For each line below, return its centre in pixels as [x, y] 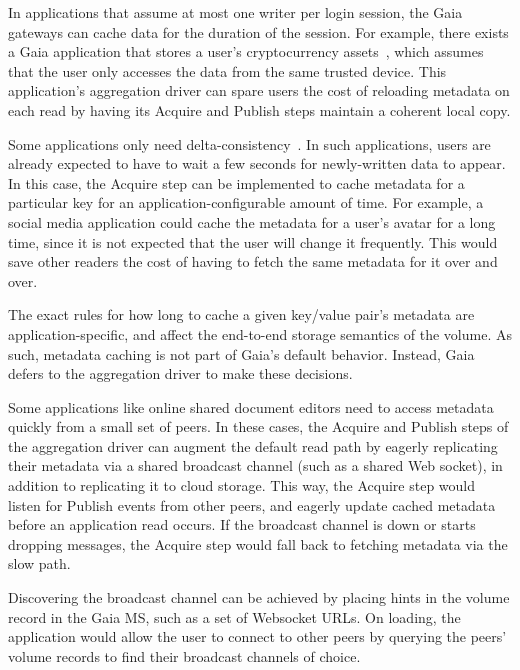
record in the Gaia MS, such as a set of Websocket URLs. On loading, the [234, 616]
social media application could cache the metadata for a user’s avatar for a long [252, 221]
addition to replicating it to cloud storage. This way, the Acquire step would [242, 485]
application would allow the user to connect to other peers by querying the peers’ [257, 636]
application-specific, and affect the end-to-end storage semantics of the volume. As [260, 333]
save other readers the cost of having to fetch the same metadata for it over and [253, 261]
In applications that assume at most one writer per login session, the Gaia [235, 12]
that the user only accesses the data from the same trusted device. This [227, 70]
